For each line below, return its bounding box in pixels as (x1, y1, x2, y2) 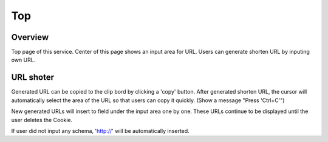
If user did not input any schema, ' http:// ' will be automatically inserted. (11, 127, 190, 134)
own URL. (11, 56, 36, 63)
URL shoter (11, 73, 55, 83)
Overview (11, 32, 49, 42)
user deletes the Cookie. (11, 116, 73, 123)
